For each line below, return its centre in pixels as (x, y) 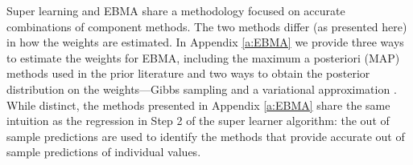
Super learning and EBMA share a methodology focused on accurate (176, 10)
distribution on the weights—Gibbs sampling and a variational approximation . (202, 89)
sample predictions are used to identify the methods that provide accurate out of (206, 136)
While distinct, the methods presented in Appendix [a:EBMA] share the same (198, 105)
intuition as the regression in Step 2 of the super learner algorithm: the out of (198, 121)
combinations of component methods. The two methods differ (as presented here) (207, 26)
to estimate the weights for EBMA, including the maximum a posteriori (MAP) (203, 57)
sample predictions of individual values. (104, 152)
